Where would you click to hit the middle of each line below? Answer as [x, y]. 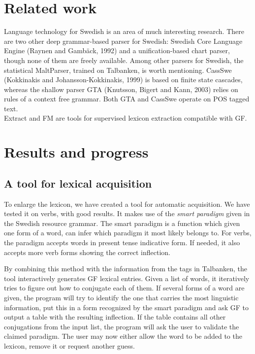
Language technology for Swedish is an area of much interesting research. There [124, 31]
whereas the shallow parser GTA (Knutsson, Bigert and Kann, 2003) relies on [121, 89]
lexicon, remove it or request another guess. [69, 345]
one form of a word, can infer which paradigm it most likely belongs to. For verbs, [128, 233]
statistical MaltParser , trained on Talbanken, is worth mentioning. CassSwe [118, 70]
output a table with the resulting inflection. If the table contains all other [115, 317]
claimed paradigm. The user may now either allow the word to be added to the [123, 336]
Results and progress [76, 152]
